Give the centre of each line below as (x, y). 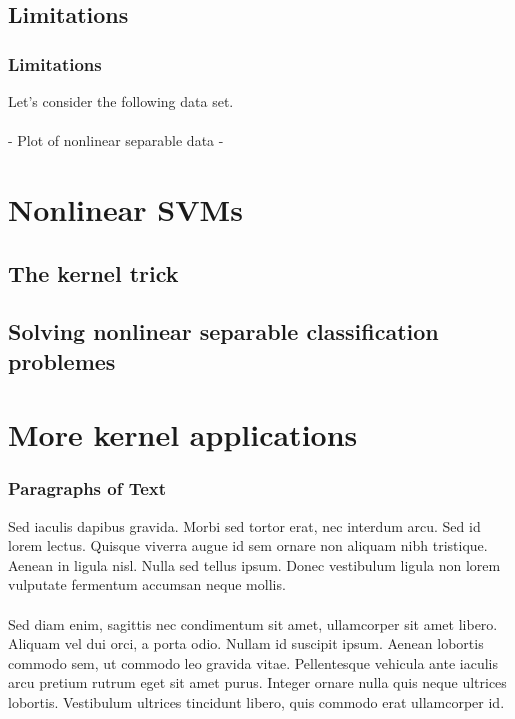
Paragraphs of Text (87, 488)
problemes (62, 360)
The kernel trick (93, 272)
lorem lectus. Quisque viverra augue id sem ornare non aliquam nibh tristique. (248, 545)
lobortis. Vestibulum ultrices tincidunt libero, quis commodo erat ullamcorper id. (256, 702)
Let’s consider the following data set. (121, 101)
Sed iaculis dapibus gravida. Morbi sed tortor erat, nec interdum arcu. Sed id (244, 525)
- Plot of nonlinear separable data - (116, 140)
